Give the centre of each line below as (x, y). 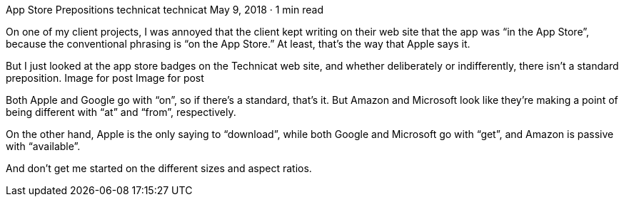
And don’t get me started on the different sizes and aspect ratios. (159, 168)
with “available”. (43, 146)
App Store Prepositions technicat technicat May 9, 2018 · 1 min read (165, 10)
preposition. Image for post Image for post (105, 78)
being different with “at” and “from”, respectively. (121, 112)
